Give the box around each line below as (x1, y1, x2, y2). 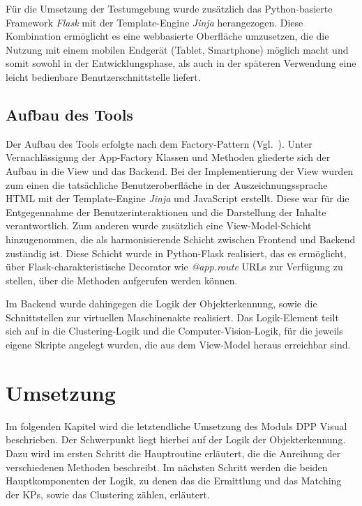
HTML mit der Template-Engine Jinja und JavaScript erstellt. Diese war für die (6, 191, 349, 206)
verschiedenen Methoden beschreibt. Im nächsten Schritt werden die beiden (6, 459, 328, 474)
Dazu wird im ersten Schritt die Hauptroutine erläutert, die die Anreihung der (6, 445, 341, 460)
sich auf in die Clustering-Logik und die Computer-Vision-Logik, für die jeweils (6, 323, 343, 338)
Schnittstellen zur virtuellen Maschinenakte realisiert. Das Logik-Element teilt (6, 309, 339, 324)
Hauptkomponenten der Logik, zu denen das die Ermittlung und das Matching (6, 473, 342, 488)
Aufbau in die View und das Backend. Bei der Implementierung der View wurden (6, 163, 354, 178)
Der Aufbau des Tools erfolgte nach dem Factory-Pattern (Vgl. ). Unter (6, 136, 312, 151)
